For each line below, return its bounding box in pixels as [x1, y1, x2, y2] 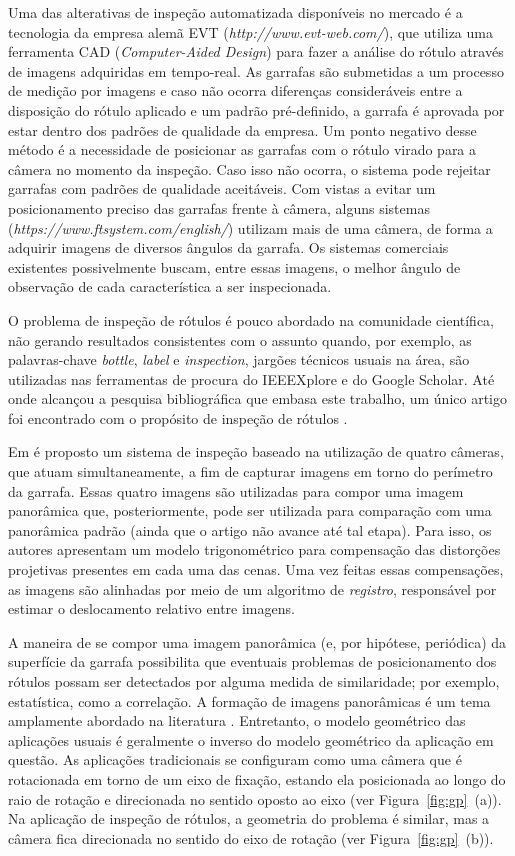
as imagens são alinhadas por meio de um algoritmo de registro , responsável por [8, 578, 497, 599]
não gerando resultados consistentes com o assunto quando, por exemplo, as [8, 329, 472, 350]
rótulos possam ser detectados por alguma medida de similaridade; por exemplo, [8, 671, 500, 691]
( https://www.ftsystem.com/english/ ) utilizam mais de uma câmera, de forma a [8, 217, 493, 238]
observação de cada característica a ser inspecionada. [8, 276, 332, 297]
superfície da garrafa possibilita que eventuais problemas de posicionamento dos [8, 651, 497, 672]
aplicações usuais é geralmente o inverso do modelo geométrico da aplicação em [8, 729, 494, 750]
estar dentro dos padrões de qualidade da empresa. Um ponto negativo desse [8, 119, 477, 140]
